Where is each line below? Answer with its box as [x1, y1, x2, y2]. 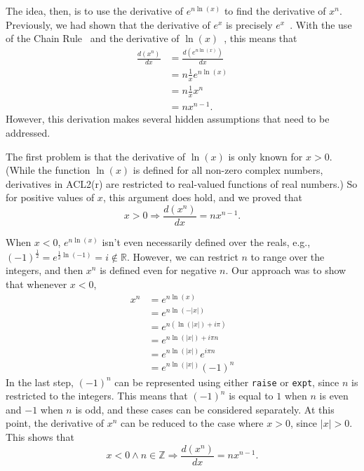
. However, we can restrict [127, 249, 238, 264]
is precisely [225, 17, 273, 32]
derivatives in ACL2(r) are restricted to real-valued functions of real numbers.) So [6, 176, 358, 191]
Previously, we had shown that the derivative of [6, 17, 210, 32]
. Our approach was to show [225, 263, 346, 278]
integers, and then [6, 263, 83, 278]
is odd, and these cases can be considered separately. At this [75, 402, 335, 416]
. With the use [290, 17, 352, 32]
